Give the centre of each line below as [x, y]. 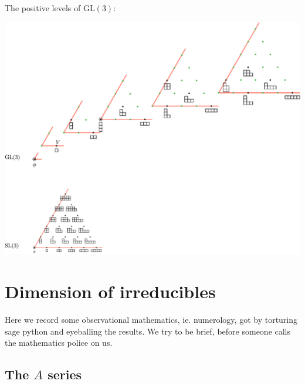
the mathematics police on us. [59, 343]
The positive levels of [43, 8]
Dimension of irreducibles [110, 291]
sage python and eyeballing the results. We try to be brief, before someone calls [148, 331]
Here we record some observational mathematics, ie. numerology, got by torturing [151, 320]
